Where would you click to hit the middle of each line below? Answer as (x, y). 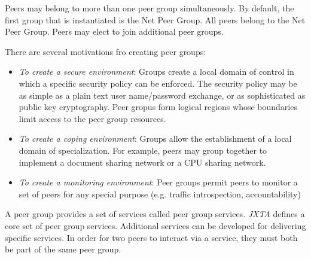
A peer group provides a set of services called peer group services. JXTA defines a (155, 214)
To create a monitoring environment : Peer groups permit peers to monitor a (158, 182)
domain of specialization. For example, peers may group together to (143, 150)
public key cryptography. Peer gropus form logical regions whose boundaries (158, 107)
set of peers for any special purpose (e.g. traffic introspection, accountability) (160, 194)
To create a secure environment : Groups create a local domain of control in (156, 71)
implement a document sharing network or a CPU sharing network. (142, 162)
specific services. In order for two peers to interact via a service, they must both (151, 237)
